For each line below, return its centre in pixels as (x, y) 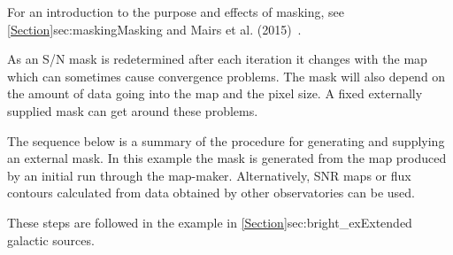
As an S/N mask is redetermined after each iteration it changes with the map (217, 59)
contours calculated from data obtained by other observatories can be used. (211, 193)
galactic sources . (51, 240)
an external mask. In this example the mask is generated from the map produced (227, 158)
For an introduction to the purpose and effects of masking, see (176, 12)
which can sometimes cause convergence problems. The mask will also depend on (226, 76)
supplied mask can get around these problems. (133, 110)
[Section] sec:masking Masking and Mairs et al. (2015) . (154, 29)
